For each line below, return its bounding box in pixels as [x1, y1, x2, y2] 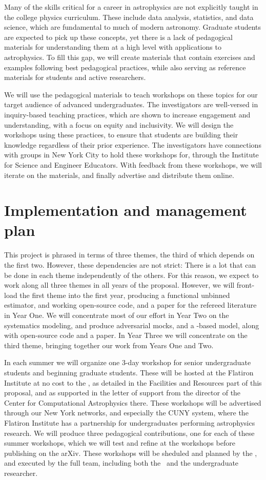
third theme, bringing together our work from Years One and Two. [4, 339, 214, 350]
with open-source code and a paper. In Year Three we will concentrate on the [4, 330, 248, 341]
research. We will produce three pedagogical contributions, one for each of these [4, 427, 255, 438]
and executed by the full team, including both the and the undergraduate [4, 457, 239, 468]
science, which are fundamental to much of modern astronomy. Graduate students [4, 22, 261, 32]
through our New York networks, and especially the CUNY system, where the [4, 407, 249, 418]
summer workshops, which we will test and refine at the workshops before [4, 437, 235, 448]
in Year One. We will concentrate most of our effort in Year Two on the [4, 309, 229, 320]
